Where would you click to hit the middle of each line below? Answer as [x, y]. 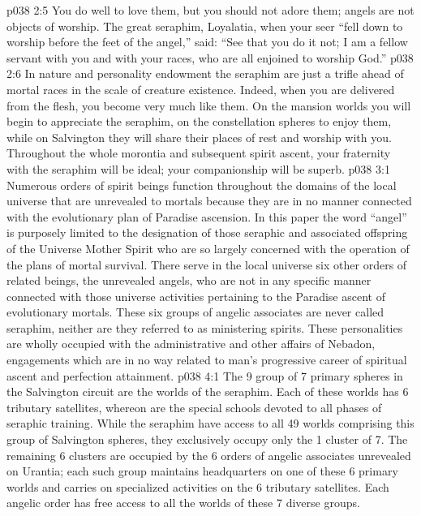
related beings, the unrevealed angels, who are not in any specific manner [189, 280]
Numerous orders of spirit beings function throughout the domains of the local [202, 185]
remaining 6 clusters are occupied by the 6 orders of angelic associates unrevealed [209, 455]
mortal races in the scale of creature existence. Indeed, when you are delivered [201, 89]
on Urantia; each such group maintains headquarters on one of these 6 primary [202, 471]
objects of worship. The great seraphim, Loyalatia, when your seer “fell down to [205, 26]
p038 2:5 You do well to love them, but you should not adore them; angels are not [210, 10]
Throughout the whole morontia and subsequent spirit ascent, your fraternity [199, 153]
